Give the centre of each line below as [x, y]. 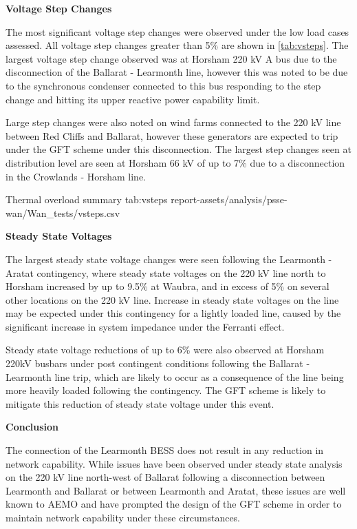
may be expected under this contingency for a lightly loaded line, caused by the [173, 313]
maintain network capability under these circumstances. [123, 517]
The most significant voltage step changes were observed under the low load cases [177, 31]
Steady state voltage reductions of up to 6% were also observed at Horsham [165, 350]
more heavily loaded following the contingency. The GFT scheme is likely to [166, 390]
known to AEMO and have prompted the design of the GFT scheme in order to [174, 504]
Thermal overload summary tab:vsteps [87, 199]
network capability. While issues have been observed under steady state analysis [174, 463]
